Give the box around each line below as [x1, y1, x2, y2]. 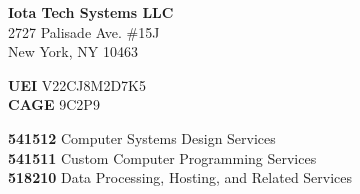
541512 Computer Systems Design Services [8, 127, 276, 148]
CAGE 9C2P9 [8, 94, 100, 115]
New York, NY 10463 [8, 41, 138, 62]
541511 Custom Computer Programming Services [8, 147, 317, 168]
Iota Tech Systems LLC [8, 2, 174, 22]
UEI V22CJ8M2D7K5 [8, 74, 146, 95]
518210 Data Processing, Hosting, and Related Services [8, 167, 353, 188]
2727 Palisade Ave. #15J [8, 21, 160, 42]
